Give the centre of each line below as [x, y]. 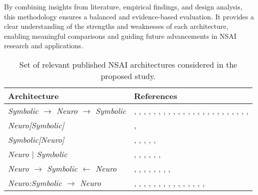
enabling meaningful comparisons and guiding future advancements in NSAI [120, 36]
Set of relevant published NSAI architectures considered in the [128, 64]
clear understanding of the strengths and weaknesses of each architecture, [116, 26]
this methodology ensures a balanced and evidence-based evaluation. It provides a [129, 16]
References [155, 96]
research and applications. [44, 46]
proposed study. [128, 76]
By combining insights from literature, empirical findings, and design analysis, [123, 6]
